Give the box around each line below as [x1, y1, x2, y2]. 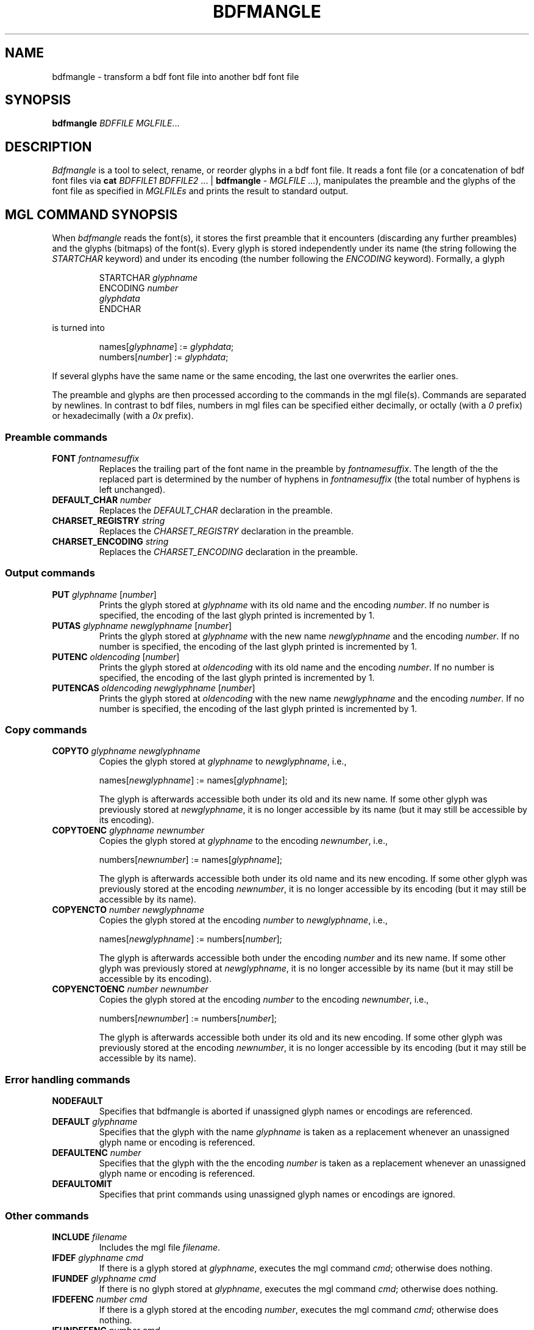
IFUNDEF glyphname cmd [52, 1273, 156, 1284]
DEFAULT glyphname [52, 1116, 138, 1127]
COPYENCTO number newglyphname [52, 904, 204, 915]
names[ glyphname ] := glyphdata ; [99, 341, 234, 352]
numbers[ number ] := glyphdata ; [99, 352, 229, 363]
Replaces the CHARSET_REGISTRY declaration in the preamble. [99, 525, 354, 536]
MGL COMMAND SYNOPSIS [5, 206, 178, 222]
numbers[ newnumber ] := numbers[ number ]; [99, 1013, 277, 1024]
